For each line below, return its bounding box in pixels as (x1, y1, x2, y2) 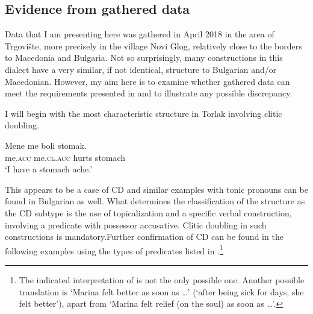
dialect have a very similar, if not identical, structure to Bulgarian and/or (5, 63, 277, 75)
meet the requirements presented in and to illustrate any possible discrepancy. (5, 87, 293, 99)
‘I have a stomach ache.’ (5, 163, 93, 175)
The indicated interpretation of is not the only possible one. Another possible (19, 273, 305, 286)
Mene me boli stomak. (5, 139, 87, 151)
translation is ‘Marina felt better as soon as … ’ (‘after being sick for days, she (19, 285, 304, 298)
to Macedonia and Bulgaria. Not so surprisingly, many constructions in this (5, 51, 283, 64)
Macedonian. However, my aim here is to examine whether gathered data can (5, 75, 290, 87)
